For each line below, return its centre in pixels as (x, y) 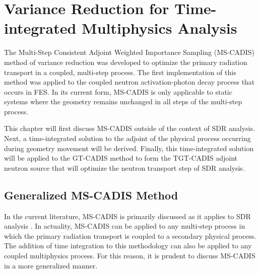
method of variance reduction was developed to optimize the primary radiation (126, 62)
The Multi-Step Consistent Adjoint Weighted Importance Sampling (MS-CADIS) (129, 52)
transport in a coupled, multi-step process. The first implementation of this (120, 72)
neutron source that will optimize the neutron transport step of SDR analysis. (124, 167)
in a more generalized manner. (51, 265)
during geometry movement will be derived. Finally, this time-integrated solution (129, 148)
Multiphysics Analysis (159, 28)
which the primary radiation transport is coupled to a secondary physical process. (130, 235)
